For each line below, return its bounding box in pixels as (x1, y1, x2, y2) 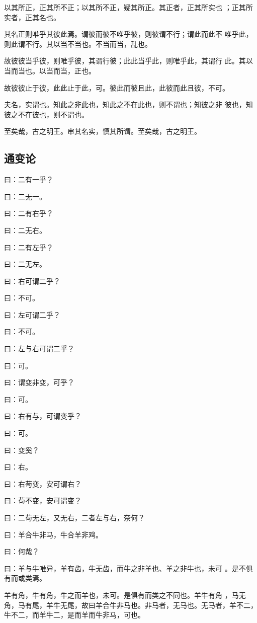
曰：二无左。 (4, 259, 46, 269)
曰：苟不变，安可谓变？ (4, 495, 81, 506)
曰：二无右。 (4, 224, 46, 235)
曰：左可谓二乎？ (4, 309, 60, 320)
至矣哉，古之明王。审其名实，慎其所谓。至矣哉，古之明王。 (4, 126, 201, 136)
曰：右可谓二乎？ (4, 275, 60, 286)
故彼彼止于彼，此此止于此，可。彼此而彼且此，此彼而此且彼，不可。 (4, 82, 229, 93)
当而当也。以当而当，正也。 (4, 65, 96, 75)
